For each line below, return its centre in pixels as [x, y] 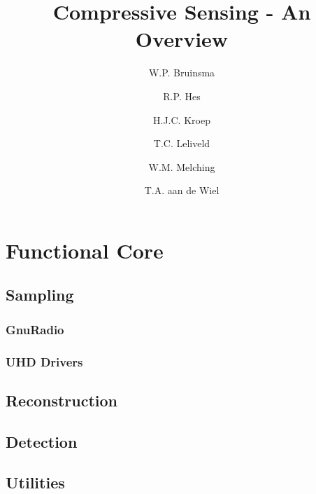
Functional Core [85, 250]
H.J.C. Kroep [182, 119]
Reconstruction [62, 400]
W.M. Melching [182, 166]
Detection [42, 441]
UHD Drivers [44, 361]
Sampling [40, 295]
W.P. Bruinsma [182, 73]
